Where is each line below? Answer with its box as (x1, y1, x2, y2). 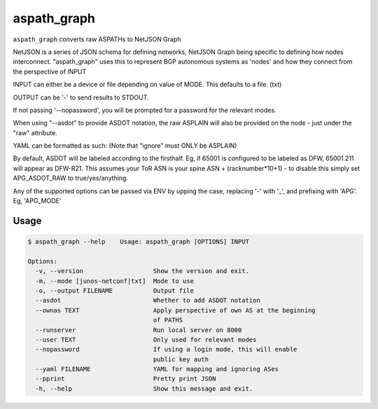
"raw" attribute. (13, 128, 57, 137)
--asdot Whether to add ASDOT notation (35, 296, 260, 305)
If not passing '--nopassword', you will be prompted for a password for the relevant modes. (13, 106, 276, 114)
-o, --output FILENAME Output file (35, 286, 194, 294)
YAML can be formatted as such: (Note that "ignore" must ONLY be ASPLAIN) (13, 141, 237, 150)
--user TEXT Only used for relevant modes (35, 335, 257, 343)
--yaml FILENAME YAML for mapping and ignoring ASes (35, 365, 279, 373)
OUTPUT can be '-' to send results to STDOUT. (13, 93, 150, 102)
